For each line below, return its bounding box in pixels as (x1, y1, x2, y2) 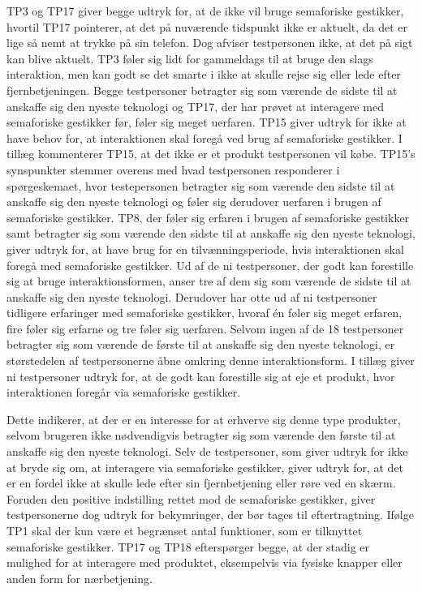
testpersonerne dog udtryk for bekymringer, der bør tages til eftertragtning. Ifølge (6, 506, 414, 523)
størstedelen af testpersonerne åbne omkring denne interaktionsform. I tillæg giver (6, 352, 415, 369)
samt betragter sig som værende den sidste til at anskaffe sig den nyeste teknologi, (6, 225, 416, 242)
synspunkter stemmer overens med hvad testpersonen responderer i (6, 161, 340, 178)
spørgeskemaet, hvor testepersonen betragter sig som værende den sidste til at (6, 177, 395, 194)
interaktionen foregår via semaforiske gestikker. (6, 384, 241, 401)
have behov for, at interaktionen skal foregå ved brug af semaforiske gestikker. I (6, 129, 403, 146)
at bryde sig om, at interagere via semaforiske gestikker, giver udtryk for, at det (6, 458, 404, 475)
